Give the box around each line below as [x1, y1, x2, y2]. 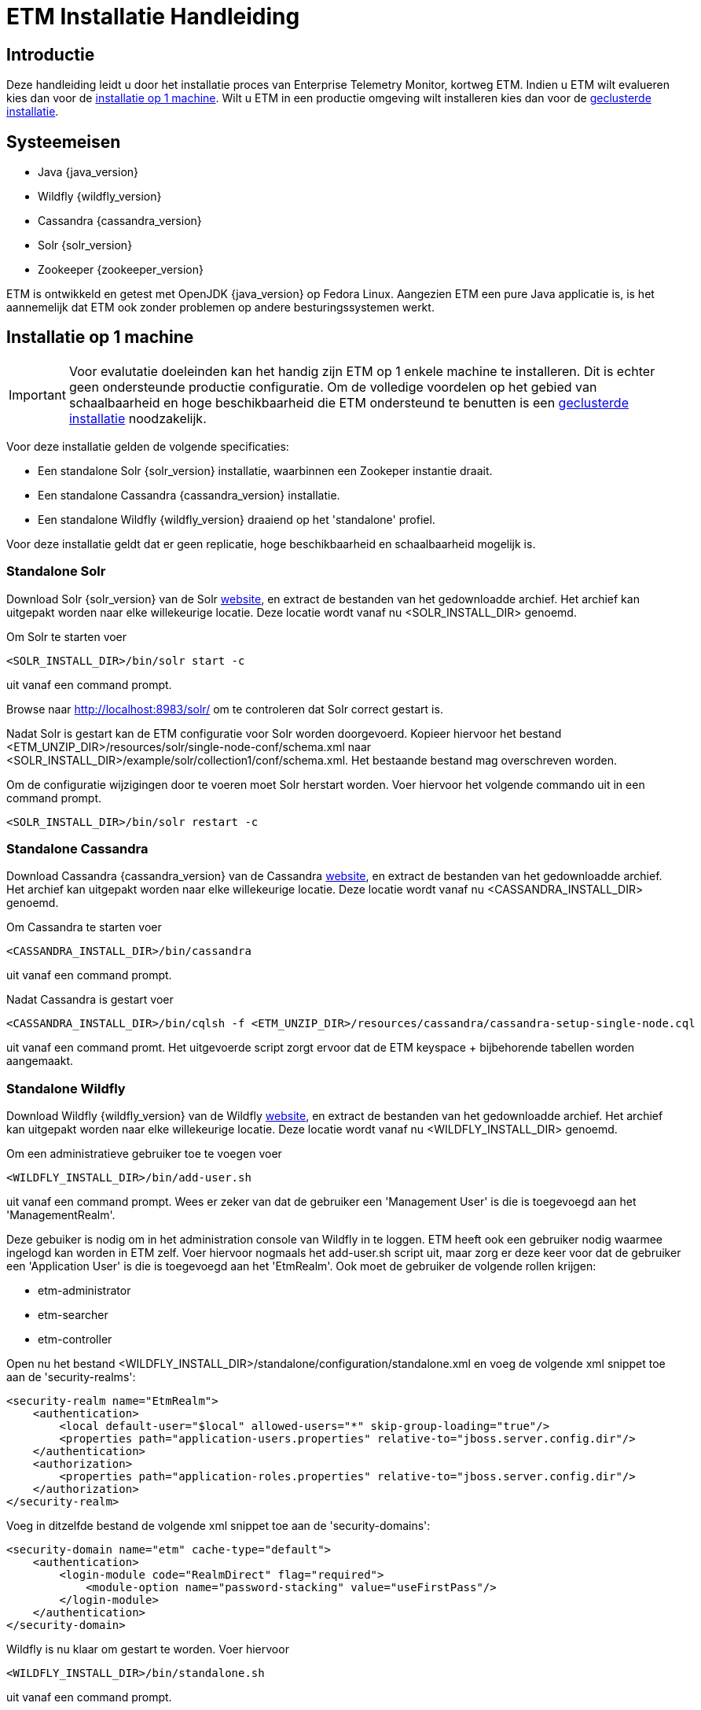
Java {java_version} [38, 165, 139, 179]
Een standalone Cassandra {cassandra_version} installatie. [38, 488, 340, 502]
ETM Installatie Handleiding [6, 3, 300, 30]
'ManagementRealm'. [6, 1208, 116, 1222]
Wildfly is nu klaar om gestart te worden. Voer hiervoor [6, 1642, 289, 1657]
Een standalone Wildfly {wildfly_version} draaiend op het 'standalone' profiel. [38, 512, 435, 526]
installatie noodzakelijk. [68, 410, 207, 426]
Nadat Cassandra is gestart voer [6, 993, 174, 1007]
